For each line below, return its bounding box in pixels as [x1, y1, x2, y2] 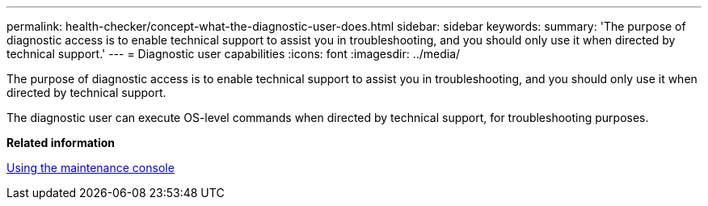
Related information [6, 136, 116, 149]
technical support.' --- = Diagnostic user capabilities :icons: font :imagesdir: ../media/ [6, 47, 461, 61]
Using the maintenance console [6, 161, 175, 174]
